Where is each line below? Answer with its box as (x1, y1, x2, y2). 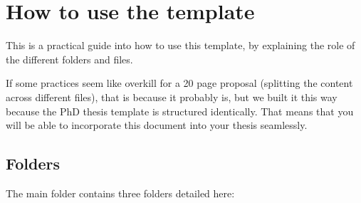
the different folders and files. (6, 51, 133, 66)
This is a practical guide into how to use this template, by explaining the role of (6, 38, 355, 53)
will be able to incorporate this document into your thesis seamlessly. (6, 118, 308, 132)
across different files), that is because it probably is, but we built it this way (6, 89, 338, 104)
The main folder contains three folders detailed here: (6, 185, 235, 200)
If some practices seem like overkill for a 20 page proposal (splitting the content (6, 76, 353, 90)
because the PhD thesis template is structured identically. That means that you (6, 103, 354, 118)
